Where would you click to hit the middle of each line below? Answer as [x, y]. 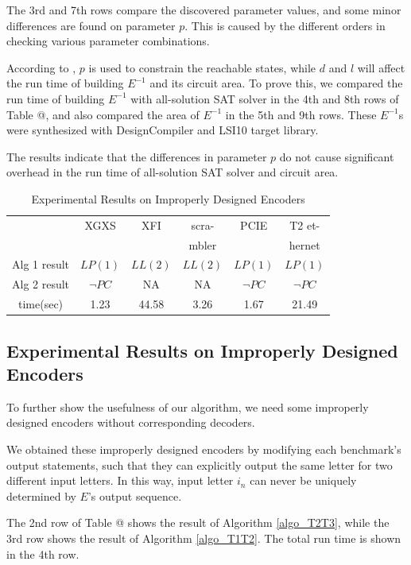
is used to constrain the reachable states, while [202, 67]
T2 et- [305, 224]
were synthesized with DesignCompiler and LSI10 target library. [163, 130]
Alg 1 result [41, 264]
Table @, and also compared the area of [103, 114]
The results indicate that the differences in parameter [137, 156]
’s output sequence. [135, 495]
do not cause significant [337, 156]
